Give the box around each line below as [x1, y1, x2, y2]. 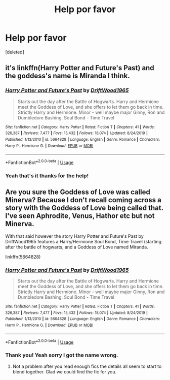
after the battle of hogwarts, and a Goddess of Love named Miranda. [5, 244, 148, 250]
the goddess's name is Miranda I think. [5, 72, 130, 80]
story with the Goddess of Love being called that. [5, 204, 163, 212]
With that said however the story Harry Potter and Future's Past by [5, 233, 144, 239]
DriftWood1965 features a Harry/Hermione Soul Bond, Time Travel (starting [5, 238, 162, 244]
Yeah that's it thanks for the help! [5, 172, 89, 179]
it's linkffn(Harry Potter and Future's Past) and [5, 64, 154, 72]
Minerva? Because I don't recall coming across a [5, 196, 162, 204]
